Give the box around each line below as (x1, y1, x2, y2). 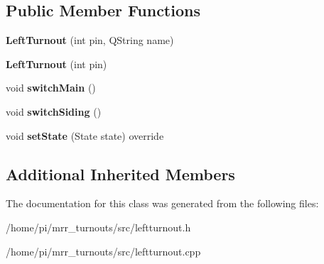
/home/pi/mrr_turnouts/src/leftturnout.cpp (6, 243, 201, 258)
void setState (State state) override (6, 128, 164, 143)
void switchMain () (6, 80, 96, 95)
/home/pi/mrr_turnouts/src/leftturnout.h (6, 219, 191, 234)
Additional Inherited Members (6, 163, 235, 185)
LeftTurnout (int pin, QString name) (6, 33, 174, 48)
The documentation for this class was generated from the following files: (6, 196, 319, 211)
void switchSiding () (6, 104, 102, 119)
